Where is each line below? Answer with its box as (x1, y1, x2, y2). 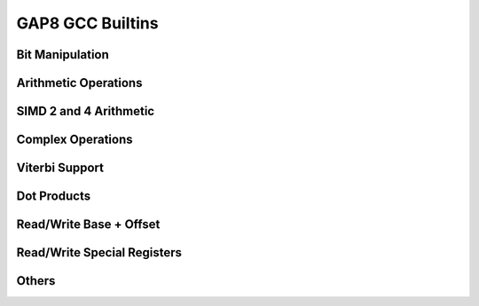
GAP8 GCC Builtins (16, 13, 159, 33)
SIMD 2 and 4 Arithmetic (16, 104, 155, 119)
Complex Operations (16, 132, 133, 147)
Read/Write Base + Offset (16, 217, 161, 232)
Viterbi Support (16, 161, 104, 176)
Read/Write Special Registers (16, 245, 182, 261)
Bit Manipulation (16, 47, 110, 62)
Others (16, 273, 56, 288)
